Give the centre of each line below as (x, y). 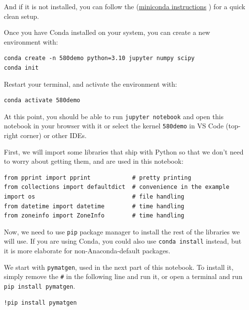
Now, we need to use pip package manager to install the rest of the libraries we (122, 231)
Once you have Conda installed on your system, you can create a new (107, 32)
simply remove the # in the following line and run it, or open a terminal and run (123, 276)
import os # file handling (94, 197)
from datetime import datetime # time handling (94, 206)
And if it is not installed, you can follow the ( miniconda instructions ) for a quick (125, 6)
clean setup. (22, 16)
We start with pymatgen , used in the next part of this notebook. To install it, (119, 267)
